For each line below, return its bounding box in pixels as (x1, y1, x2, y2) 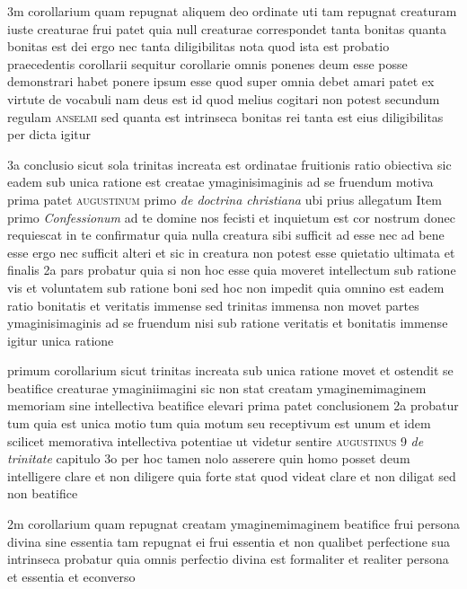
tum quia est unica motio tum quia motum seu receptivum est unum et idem (7, 414, 431, 433)
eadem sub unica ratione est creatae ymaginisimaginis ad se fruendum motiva (7, 172, 434, 191)
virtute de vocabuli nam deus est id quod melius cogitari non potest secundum (7, 89, 440, 108)
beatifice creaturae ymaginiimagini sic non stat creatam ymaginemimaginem (7, 378, 427, 397)
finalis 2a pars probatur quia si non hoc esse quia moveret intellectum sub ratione (7, 260, 456, 279)
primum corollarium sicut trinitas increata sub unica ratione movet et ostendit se (7, 361, 454, 380)
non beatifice (7, 484, 78, 503)
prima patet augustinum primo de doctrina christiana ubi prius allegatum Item (7, 189, 442, 208)
